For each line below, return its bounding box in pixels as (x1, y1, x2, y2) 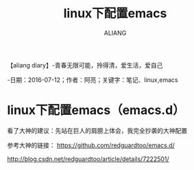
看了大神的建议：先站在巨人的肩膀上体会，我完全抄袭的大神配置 (7, 126, 187, 134)
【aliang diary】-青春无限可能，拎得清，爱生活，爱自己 (7, 61, 163, 69)
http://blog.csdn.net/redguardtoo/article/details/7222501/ (7, 155, 169, 163)
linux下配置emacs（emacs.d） (7, 103, 185, 118)
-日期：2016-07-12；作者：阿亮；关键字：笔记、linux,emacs (7, 76, 178, 84)
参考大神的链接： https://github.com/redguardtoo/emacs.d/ (7, 141, 175, 149)
